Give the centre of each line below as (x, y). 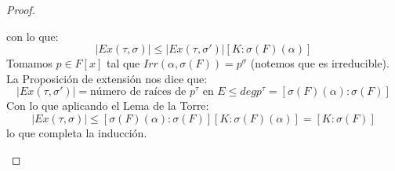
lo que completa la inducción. (77, 132)
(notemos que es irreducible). (320, 63)
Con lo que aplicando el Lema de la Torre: (108, 106)
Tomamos (29, 63)
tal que (123, 63)
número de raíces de (138, 92)
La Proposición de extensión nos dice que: (107, 78)
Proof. (21, 9)
